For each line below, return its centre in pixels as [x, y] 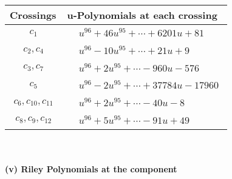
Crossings [33, 15]
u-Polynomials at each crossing [142, 15]
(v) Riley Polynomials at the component [91, 169]
